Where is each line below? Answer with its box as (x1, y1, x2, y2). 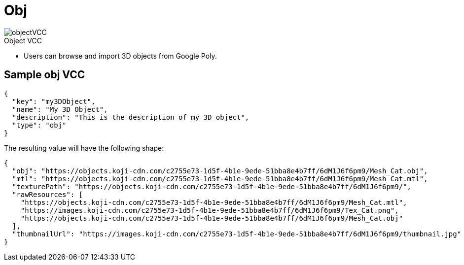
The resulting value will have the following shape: (4, 143, 164, 152)
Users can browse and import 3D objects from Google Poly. (24, 51, 217, 60)
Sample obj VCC (4, 68, 85, 81)
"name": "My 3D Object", (12, 105, 108, 113)
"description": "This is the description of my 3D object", (12, 113, 250, 121)
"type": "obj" (12, 121, 67, 129)
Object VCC (4, 36, 42, 45)
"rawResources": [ (12, 190, 83, 199)
